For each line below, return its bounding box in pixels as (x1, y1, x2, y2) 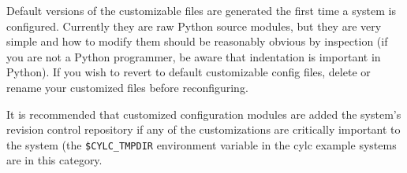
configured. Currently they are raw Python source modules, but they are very (6, 17, 382, 34)
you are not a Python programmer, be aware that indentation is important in (6, 48, 381, 64)
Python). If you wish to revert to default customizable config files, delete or (6, 64, 371, 80)
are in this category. (6, 152, 103, 168)
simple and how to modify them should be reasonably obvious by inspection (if (6, 33, 388, 50)
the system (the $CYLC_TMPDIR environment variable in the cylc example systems (6, 136, 397, 153)
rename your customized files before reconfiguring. (6, 79, 248, 95)
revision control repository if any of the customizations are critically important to (6, 121, 401, 138)
